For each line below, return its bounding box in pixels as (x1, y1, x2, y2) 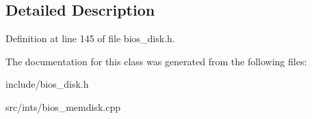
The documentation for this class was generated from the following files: (5, 54, 307, 68)
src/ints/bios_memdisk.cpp (5, 99, 120, 114)
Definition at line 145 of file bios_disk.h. (5, 31, 175, 46)
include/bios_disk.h (5, 77, 89, 91)
